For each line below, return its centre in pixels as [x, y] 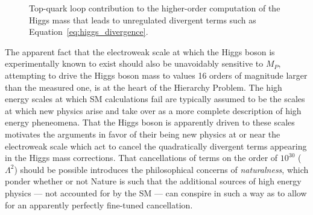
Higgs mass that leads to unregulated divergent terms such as [143, 20]
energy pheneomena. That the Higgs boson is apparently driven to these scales [150, 122]
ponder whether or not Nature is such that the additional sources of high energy [153, 181]
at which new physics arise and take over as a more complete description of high [153, 110]
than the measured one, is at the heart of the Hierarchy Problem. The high [144, 87]
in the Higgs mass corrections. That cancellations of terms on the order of [141, 158]
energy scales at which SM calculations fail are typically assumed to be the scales [155, 99]
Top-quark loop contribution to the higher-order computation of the [155, 8]
